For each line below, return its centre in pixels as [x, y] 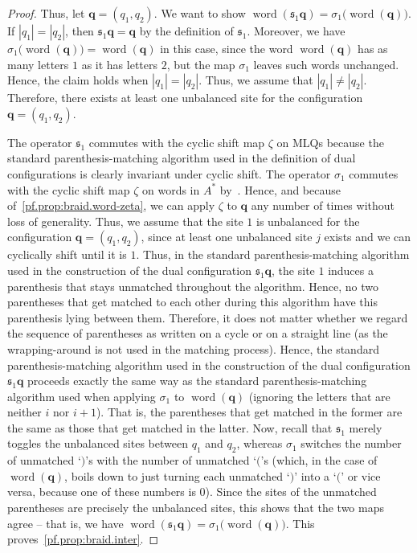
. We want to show [200, 13]
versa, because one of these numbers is [102, 492]
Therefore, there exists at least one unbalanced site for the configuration [185, 98]
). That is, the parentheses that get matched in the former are [249, 412]
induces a [351, 270]
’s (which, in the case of [319, 460]
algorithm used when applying [82, 396]
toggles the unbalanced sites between [98, 443]
